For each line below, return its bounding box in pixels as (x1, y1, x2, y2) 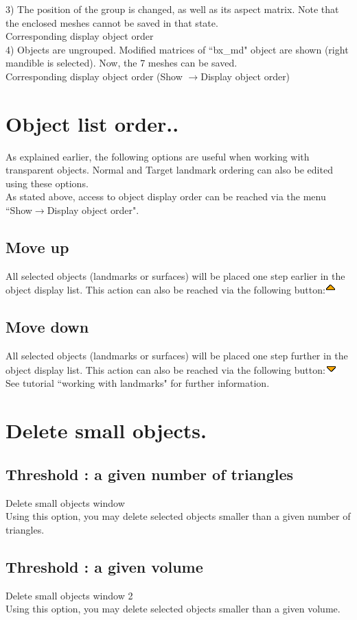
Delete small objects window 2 (5, 588, 133, 602)
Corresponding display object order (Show (5, 69, 183, 83)
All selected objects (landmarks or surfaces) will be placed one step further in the (5, 348, 348, 363)
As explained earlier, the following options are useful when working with (5, 149, 310, 163)
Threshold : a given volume (5, 556, 203, 577)
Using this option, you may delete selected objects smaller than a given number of (5, 509, 351, 523)
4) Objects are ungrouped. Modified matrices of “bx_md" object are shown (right (5, 42, 349, 56)
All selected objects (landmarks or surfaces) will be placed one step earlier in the (5, 268, 345, 283)
